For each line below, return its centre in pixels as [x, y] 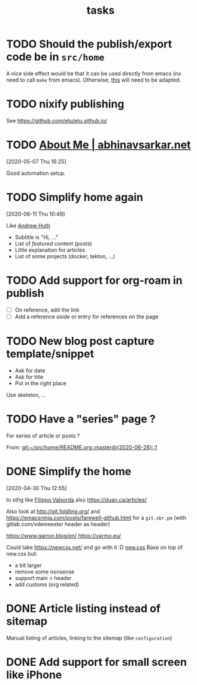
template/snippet [50, 354]
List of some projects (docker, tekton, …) [65, 256]
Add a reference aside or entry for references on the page [87, 316]
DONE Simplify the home [69, 471]
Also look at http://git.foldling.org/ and [53, 511]
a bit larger [28, 565]
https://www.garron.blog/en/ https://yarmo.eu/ [64, 535]
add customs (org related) [47, 584]
